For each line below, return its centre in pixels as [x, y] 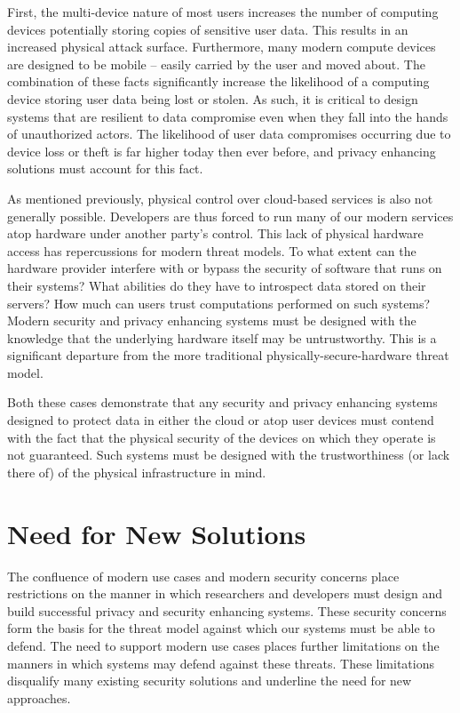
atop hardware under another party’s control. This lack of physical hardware [215, 233]
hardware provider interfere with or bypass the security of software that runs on [225, 268]
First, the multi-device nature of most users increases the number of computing [223, 12]
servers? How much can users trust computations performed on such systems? [219, 303]
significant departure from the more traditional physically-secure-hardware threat [228, 355]
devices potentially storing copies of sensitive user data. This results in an [208, 29]
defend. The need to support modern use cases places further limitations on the [223, 645]
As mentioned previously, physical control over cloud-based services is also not [220, 198]
